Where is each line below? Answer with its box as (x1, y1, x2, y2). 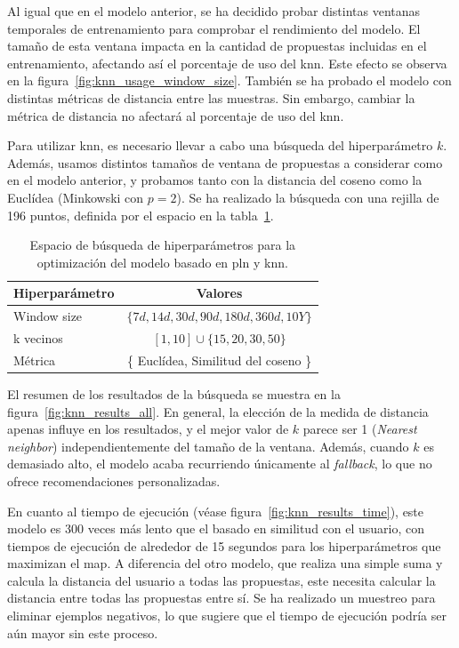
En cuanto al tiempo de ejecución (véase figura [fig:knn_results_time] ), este (7, 501, 424, 520)
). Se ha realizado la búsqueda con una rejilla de (176, 188, 439, 206)
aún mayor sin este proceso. (7, 623, 158, 642)
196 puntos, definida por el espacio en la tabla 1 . (7, 205, 274, 224)
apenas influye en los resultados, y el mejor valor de (7, 420, 289, 438)
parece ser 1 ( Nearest (302, 420, 417, 438)
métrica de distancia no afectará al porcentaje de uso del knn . (7, 106, 344, 124)
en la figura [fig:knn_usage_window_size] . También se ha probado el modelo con (7, 71, 452, 90)
